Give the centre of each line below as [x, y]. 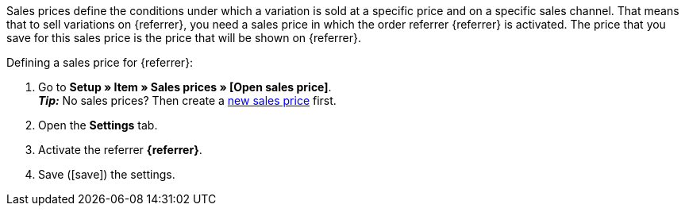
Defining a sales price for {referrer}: [100, 62]
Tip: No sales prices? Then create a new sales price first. [187, 100]
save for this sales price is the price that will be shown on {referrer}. [184, 38]
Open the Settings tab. [98, 125]
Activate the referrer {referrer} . [120, 150]
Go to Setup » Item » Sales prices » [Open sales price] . [185, 87]
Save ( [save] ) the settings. [107, 174]
